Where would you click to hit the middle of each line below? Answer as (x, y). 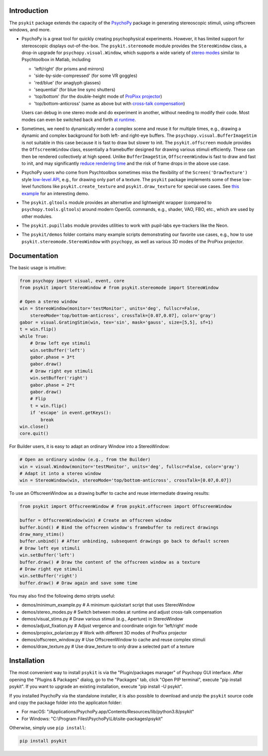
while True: (34, 336)
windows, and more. (30, 29)
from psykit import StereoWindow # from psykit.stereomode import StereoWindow (119, 288)
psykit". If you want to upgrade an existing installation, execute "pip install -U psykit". (96, 687)
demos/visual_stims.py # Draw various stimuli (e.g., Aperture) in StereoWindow (102, 619)
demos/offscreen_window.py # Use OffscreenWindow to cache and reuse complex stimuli (113, 640)
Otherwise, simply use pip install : (48, 728)
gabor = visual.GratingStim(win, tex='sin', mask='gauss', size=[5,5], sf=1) (116, 322)
